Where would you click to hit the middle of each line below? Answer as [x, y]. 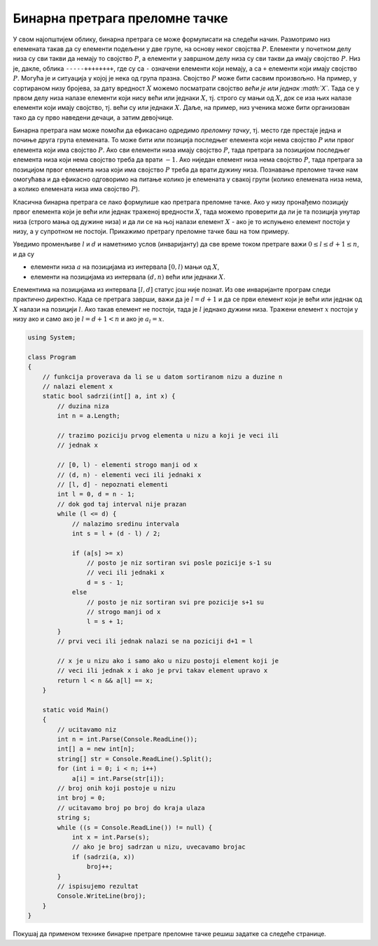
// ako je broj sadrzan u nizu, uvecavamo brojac [159, 847]
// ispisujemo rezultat [98, 886]
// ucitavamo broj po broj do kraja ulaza [131, 808]
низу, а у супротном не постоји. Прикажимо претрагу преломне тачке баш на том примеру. [151, 231]
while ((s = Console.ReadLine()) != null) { [135, 827]
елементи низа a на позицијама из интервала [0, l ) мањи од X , [125, 267]
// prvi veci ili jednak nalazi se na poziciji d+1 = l [155, 641]
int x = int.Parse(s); [111, 837]
